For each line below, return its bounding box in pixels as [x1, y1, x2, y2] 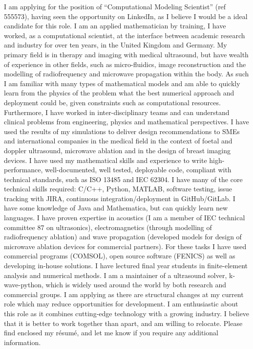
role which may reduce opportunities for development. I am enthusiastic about [4, 299, 238, 309]
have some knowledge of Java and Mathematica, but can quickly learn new [4, 203, 228, 213]
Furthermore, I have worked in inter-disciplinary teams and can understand [4, 107, 230, 117]
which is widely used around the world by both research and [45, 279, 227, 290]
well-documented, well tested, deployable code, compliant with [45, 164, 232, 175]
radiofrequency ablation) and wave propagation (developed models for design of [4, 232, 242, 242]
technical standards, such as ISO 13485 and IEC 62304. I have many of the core [4, 174, 243, 184]
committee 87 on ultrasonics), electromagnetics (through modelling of [4, 222, 212, 232]
